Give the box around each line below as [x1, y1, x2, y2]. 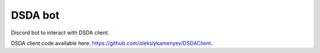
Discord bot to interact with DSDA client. [11, 29, 110, 36]
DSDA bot [11, 9, 60, 22]
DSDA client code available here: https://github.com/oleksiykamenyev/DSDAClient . [11, 40, 213, 47]
